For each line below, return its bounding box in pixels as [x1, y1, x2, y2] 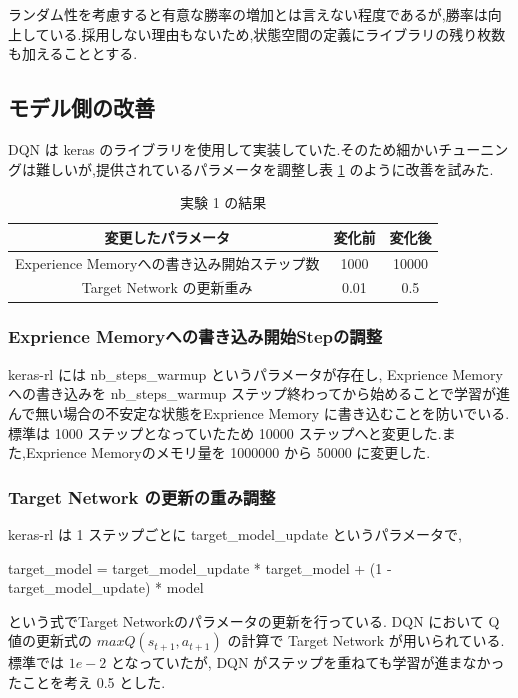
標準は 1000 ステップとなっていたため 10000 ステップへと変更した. [8, 422, 442, 443]
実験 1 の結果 [180, 192, 267, 213]
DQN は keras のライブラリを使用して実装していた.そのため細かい [8, 138, 439, 159]
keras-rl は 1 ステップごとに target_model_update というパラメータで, [8, 523, 462, 544]
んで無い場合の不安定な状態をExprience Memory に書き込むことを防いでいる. [8, 402, 510, 423]
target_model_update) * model [8, 577, 204, 598]
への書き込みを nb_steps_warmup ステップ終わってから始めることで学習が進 [8, 383, 510, 404]
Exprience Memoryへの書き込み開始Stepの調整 [8, 324, 383, 349]
